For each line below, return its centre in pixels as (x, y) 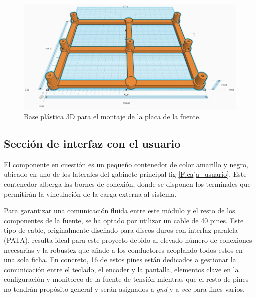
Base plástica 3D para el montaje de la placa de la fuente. (113, 117)
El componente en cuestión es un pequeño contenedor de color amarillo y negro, (126, 164)
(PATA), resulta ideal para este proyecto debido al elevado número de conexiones (128, 240)
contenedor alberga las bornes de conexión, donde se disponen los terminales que (127, 184)
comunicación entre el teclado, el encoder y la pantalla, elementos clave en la (121, 269)
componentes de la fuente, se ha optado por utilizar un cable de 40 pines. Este (124, 220)
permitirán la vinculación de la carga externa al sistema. (90, 193)
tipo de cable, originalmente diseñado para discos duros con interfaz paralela (121, 230)
